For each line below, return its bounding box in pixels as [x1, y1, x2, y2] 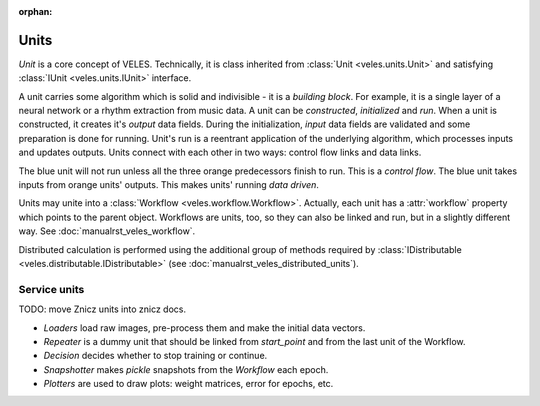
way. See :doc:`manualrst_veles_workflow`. [18, 225, 196, 237]
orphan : [18, 6, 53, 17]
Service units [18, 282, 85, 296]
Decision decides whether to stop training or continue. [43, 350, 268, 362]
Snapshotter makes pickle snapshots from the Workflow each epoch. [43, 363, 329, 375]
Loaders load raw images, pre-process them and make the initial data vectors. [43, 321, 366, 334]
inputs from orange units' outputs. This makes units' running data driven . [18, 179, 320, 191]
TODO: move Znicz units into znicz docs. [18, 303, 187, 315]
